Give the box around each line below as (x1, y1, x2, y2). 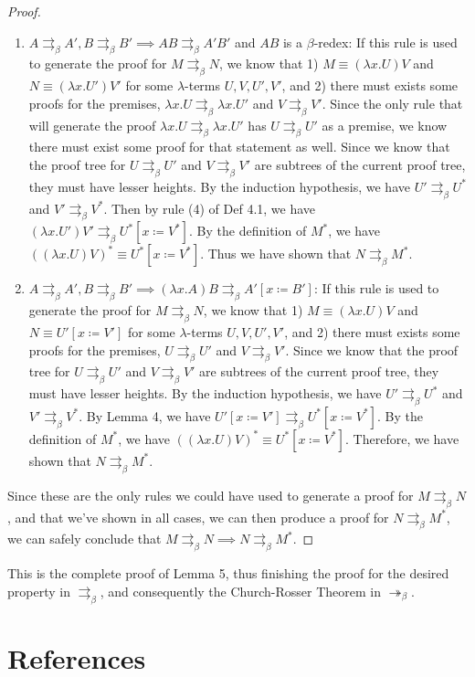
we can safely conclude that (7, 529, 162, 548)
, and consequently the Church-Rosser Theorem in (100, 581, 381, 600)
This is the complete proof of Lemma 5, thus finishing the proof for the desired (7, 564, 449, 583)
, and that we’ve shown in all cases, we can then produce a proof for (7, 507, 389, 526)
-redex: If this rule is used (313, 32, 458, 51)
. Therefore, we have (345, 428, 459, 448)
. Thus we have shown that (200, 244, 352, 263)
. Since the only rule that (322, 93, 463, 112)
